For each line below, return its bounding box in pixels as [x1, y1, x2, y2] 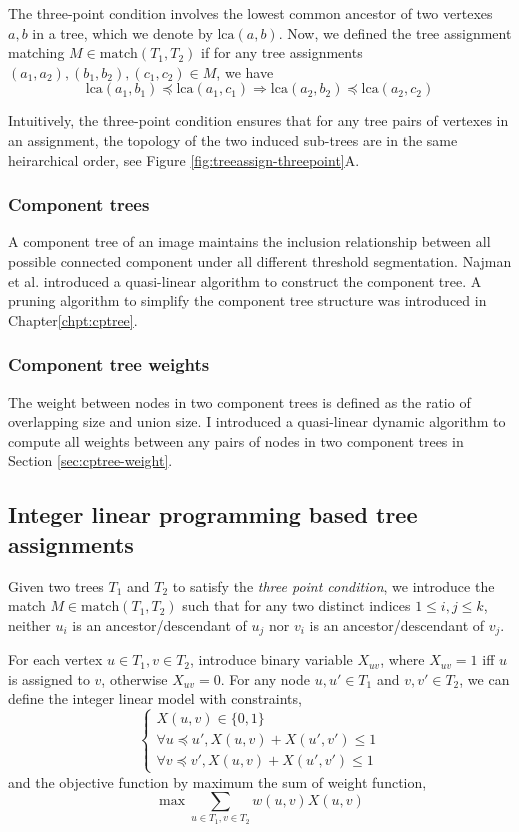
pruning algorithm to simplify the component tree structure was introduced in [8, 290, 487, 311]
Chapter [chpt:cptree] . [8, 309, 138, 330]
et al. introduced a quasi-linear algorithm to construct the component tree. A [8, 270, 482, 291]
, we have [216, 61, 274, 82]
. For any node [220, 668, 310, 689]
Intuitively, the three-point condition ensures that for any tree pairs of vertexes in [8, 110, 509, 131]
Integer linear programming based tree [8, 499, 418, 530]
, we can [459, 668, 510, 689]
